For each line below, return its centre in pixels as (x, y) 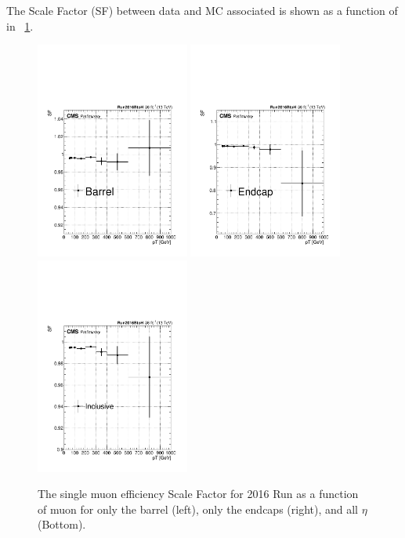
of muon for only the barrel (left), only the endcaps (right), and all (198, 509)
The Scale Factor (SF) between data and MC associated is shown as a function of (202, 10)
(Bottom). (62, 524)
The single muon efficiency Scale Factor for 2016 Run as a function (198, 494)
